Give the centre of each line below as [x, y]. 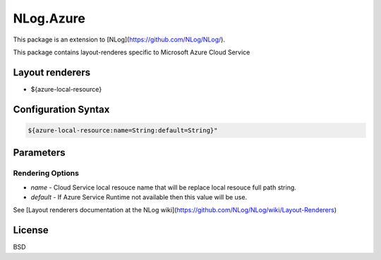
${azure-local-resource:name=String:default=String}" [123, 130]
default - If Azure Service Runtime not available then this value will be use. [139, 197]
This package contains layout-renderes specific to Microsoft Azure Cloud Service [132, 52]
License [31, 230]
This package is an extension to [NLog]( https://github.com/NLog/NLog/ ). [119, 39]
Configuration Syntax [61, 109]
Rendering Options [46, 173]
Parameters [39, 153]
